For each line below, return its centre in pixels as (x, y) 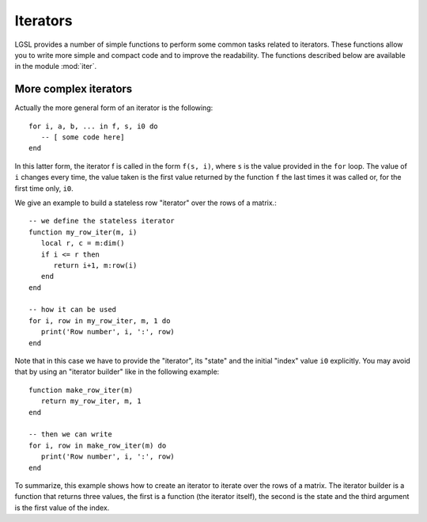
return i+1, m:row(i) (95, 265)
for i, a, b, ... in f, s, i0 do (93, 126)
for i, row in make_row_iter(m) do (98, 445)
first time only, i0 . (44, 188)
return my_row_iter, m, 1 (91, 401)
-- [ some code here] (83, 137)
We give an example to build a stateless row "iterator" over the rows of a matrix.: (145, 203)
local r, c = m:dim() (83, 243)
